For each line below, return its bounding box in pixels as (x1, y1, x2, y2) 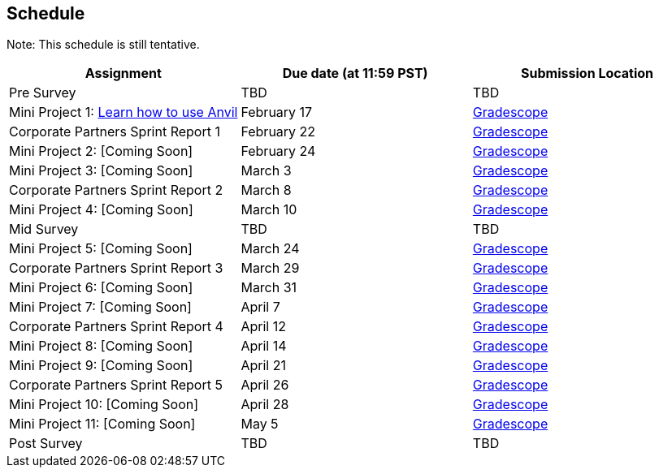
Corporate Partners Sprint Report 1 (9, 123, 220, 140)
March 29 (241, 260, 300, 277)
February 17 (241, 104, 313, 121)
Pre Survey (9, 84, 76, 101)
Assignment (85, 65, 162, 82)
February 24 (241, 143, 316, 160)
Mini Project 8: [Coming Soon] (9, 338, 193, 355)
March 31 (241, 279, 297, 296)
